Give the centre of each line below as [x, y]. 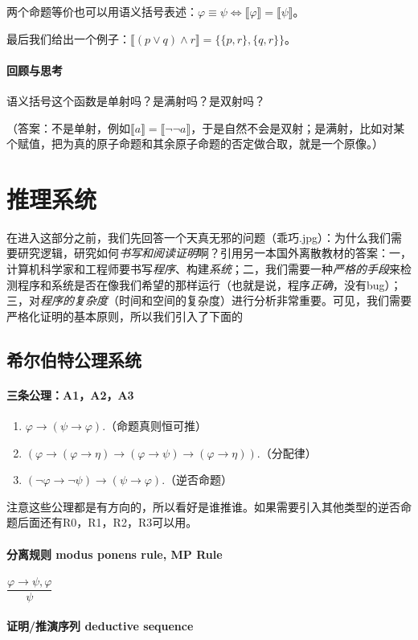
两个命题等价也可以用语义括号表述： [102, 11]
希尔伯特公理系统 [74, 359]
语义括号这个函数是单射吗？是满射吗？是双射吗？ [136, 100]
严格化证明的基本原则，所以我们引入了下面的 [125, 316]
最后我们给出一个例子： [68, 38]
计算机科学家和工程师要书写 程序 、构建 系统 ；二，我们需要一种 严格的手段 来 [203, 269]
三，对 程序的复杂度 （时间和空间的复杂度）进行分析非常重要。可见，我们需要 [209, 300]
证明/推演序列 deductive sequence [100, 626]
